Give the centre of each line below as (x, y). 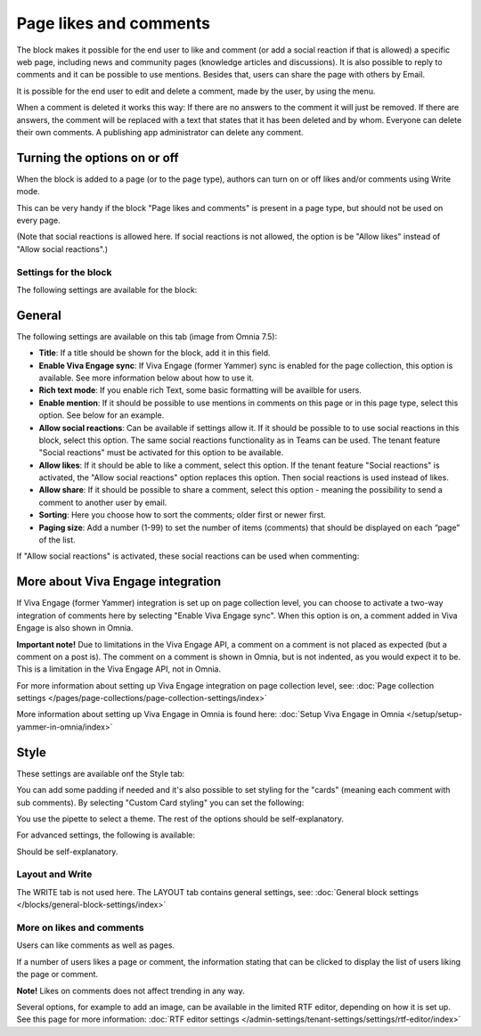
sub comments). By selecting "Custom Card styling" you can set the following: (160, 803)
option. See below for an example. (102, 415)
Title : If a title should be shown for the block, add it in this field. (155, 353)
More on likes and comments (80, 928)
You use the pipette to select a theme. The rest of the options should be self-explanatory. (180, 819)
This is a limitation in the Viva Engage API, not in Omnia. (119, 669)
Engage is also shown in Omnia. (75, 628)
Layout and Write (54, 875)
